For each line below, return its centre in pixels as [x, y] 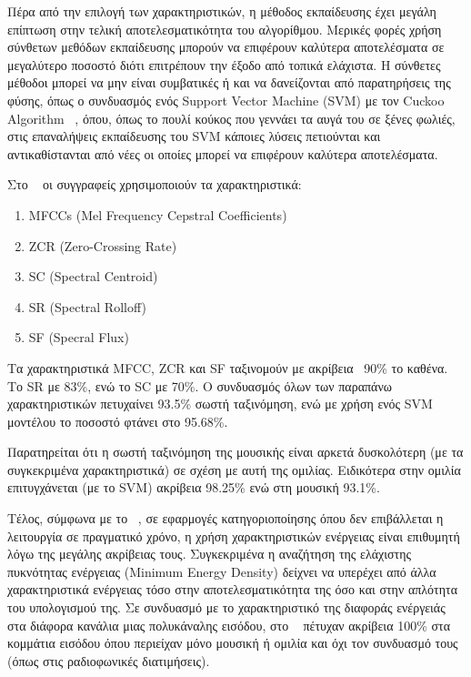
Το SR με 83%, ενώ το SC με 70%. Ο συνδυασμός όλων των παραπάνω [200, 385]
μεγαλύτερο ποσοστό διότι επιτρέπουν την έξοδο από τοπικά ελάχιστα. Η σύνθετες [224, 64]
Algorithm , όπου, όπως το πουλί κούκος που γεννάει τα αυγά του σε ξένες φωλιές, [231, 118]
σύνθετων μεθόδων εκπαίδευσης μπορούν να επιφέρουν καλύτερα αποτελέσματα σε [226, 47]
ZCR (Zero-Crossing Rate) [103, 245]
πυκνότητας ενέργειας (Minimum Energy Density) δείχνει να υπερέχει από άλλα [222, 571]
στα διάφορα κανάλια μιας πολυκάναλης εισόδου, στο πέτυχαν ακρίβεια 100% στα [229, 625]
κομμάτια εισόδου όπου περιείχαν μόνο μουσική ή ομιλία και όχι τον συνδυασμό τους [233, 643]
